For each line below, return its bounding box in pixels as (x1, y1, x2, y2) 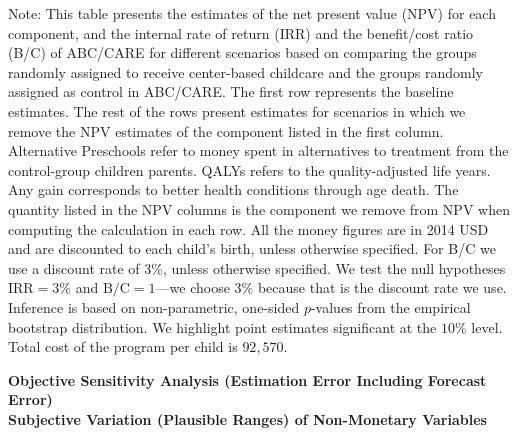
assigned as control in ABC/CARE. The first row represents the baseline (8, 81, 454, 102)
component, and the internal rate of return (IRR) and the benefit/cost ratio (8, 22, 474, 43)
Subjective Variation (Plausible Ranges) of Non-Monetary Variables (8, 408, 487, 429)
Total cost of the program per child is (8, 336, 238, 357)
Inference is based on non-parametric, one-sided (8, 296, 300, 317)
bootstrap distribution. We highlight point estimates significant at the (8, 316, 437, 337)
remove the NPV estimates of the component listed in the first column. (8, 120, 444, 141)
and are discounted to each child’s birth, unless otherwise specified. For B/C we (8, 238, 496, 259)
